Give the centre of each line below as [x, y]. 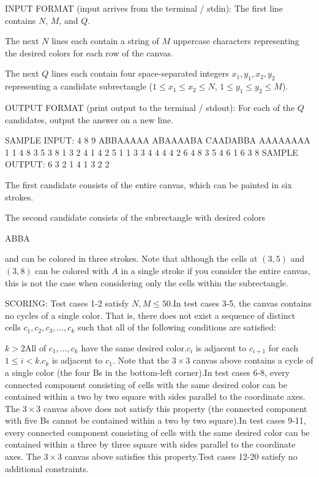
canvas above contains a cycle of [253, 360]
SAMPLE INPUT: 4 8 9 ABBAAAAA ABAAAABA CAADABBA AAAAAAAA [158, 140]
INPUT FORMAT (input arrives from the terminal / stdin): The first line [144, 8]
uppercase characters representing [236, 41]
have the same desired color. [134, 347]
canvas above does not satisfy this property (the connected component [175, 408]
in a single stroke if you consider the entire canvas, [216, 270]
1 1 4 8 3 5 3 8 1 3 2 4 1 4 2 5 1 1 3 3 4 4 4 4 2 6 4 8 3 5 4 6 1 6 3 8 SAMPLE [152, 152]
